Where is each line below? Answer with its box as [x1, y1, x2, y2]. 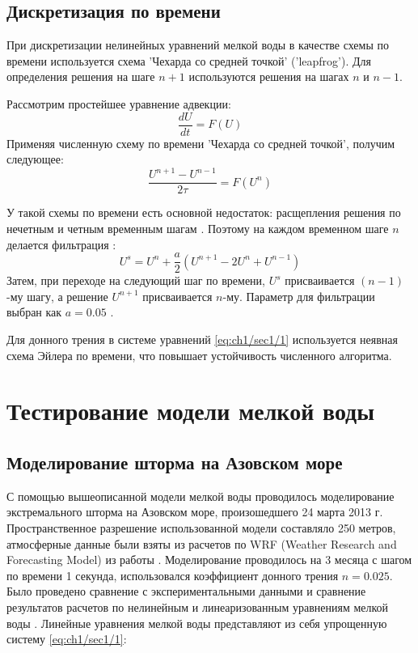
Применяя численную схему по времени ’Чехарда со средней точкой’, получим [6, 134, 395, 151]
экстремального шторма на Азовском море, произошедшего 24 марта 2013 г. [6, 503, 383, 520]
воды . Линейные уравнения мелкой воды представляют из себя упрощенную [6, 614, 387, 631]
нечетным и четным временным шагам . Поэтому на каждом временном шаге [6, 219, 389, 236]
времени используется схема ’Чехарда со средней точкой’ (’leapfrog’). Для [6, 52, 371, 69]
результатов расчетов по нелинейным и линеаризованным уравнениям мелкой [6, 598, 389, 615]
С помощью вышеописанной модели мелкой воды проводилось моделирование [6, 487, 395, 504]
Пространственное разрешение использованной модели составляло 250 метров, [6, 519, 396, 536]
